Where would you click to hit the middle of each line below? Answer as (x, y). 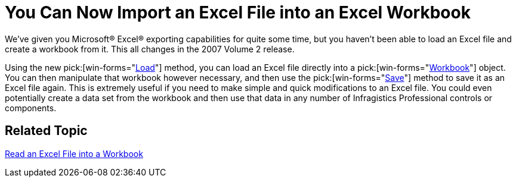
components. (31, 108)
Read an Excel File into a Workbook (74, 153)
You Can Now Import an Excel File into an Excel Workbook (238, 12)
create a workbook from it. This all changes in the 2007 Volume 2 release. (150, 49)
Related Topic (46, 131)
